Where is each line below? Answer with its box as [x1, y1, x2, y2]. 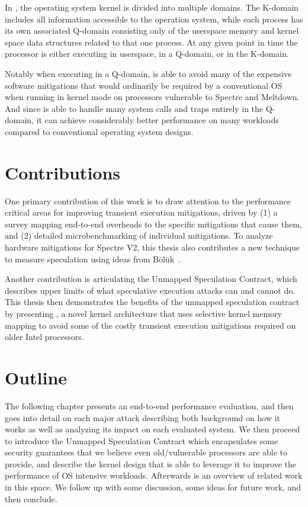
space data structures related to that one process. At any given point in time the [5, 36, 298, 48]
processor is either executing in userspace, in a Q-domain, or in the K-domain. [5, 47, 289, 60]
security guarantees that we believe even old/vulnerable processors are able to [5, 446, 287, 458]
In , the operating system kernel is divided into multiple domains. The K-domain [5, 1, 299, 13]
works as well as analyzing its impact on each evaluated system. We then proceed [5, 423, 300, 435]
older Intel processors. [5, 330, 84, 343]
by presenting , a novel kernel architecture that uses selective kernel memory [5, 307, 282, 319]
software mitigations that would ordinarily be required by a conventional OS [5, 79, 283, 91]
